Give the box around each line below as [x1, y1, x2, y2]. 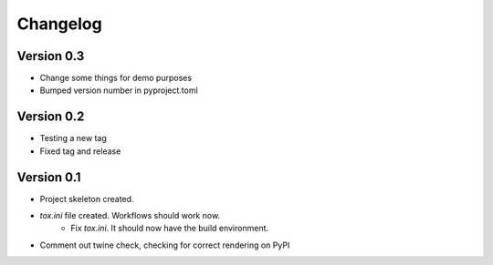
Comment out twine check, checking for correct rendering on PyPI [39, 240, 290, 250]
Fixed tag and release [39, 146, 121, 157]
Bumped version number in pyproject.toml [39, 85, 198, 96]
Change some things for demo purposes [39, 73, 192, 84]
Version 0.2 [16, 109, 85, 125]
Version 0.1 [16, 169, 81, 185]
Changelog [16, 14, 102, 34]
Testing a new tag [39, 133, 107, 144]
